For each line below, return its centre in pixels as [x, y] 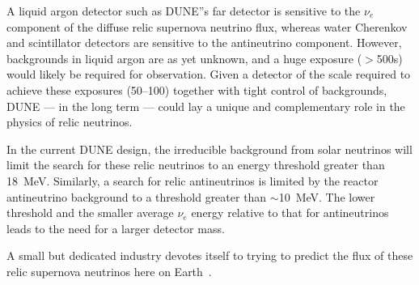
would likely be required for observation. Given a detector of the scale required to [209, 74]
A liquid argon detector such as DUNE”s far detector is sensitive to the [184, 11]
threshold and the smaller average [90, 213]
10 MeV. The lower [327, 196]
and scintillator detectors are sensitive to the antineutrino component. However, [204, 43]
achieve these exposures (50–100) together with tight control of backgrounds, [197, 89]
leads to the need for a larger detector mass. [116, 228]
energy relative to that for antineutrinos [290, 213]
